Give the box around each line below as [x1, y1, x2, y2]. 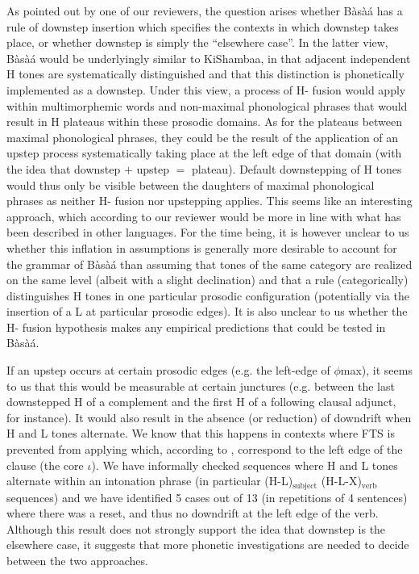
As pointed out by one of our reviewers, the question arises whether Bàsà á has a [6, 2, 403, 19]
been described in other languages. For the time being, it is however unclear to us [6, 224, 409, 241]
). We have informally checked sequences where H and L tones [91, 456, 398, 473]
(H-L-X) [321, 472, 362, 489]
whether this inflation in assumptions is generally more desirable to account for [6, 239, 397, 256]
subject [292, 481, 317, 490]
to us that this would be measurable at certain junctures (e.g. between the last [6, 377, 395, 394]
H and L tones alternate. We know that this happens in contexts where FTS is [6, 425, 395, 442]
